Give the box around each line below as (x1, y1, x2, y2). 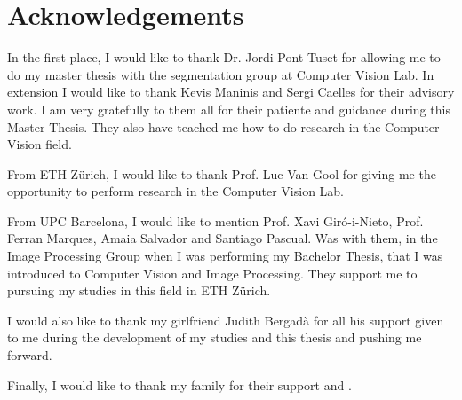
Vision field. (7, 135, 72, 153)
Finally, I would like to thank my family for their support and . (7, 375, 352, 394)
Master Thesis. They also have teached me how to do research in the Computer (7, 117, 440, 136)
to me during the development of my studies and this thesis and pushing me (7, 328, 422, 347)
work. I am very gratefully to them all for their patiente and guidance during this (7, 99, 450, 118)
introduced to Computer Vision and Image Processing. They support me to (7, 263, 418, 282)
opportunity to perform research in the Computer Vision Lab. (7, 182, 345, 200)
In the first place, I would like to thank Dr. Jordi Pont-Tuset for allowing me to (7, 48, 441, 67)
